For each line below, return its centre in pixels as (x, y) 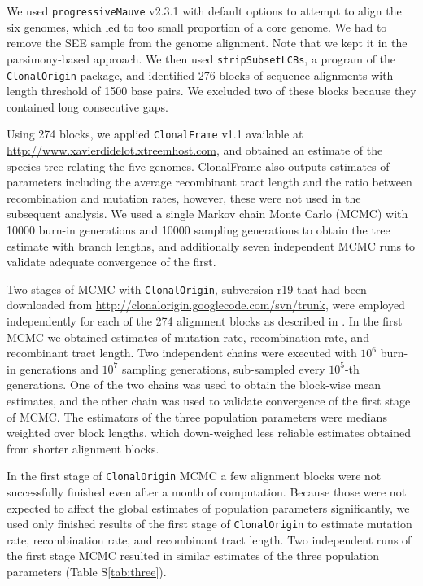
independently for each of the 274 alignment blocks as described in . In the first (205, 321)
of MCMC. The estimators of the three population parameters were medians (197, 416)
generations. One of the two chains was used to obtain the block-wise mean (194, 385)
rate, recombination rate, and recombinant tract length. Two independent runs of (209, 539)
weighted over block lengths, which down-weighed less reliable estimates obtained (209, 433)
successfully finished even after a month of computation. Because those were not (207, 492)
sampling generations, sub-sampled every (223, 368)
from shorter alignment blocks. (83, 448)
